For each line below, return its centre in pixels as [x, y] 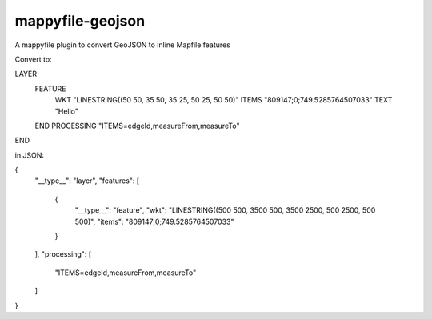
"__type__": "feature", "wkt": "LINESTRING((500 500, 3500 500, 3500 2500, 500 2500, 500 [225, 210]
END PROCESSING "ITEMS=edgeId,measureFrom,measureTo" [137, 126]
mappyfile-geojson [80, 21]
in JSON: [29, 155]
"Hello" [67, 111]
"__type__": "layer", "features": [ [87, 181]
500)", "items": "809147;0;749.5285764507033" [155, 221]
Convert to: [33, 59]
